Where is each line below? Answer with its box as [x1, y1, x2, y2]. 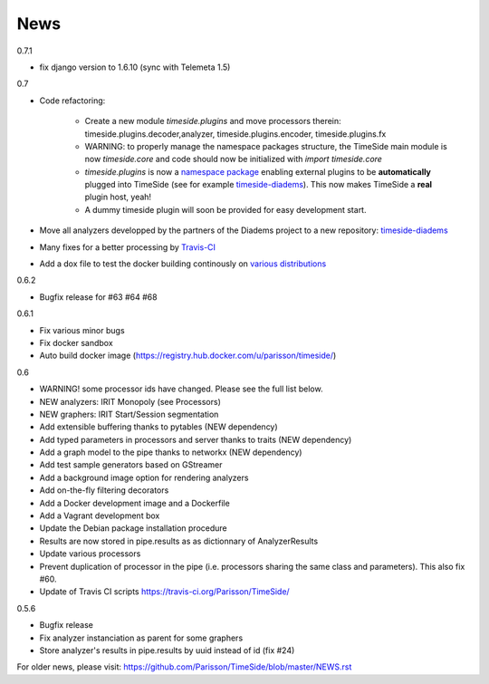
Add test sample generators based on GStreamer [39, 459, 223, 470]
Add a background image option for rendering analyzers [39, 472, 249, 483]
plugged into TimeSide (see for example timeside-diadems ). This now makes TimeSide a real [84, 179, 433, 190]
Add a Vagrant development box [39, 510, 160, 521]
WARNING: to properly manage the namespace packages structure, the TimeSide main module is [84, 140, 447, 151]
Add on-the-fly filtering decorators [39, 485, 169, 496]
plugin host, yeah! [84, 191, 152, 203]
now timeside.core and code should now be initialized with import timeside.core [84, 154, 382, 165]
